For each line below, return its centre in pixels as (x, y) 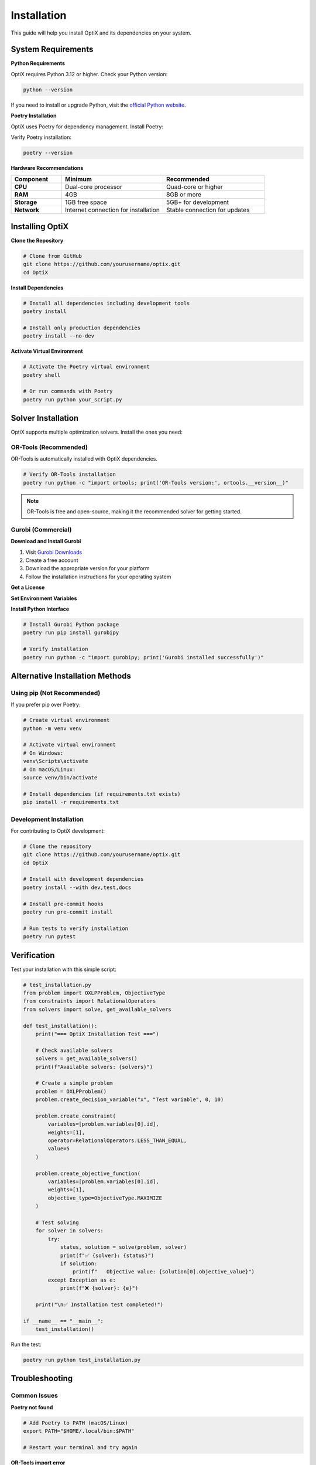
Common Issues (35, 1396)
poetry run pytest (49, 937)
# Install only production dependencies (82, 328)
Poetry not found (32, 1407)
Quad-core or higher (195, 187)
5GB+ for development (197, 202)
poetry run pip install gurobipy (71, 633)
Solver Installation (45, 418)
